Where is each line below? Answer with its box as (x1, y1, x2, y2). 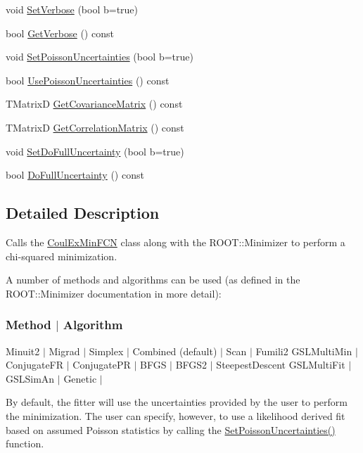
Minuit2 (6, 343, 40, 358)
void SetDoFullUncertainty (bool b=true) (6, 143, 184, 158)
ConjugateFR (6, 357, 64, 372)
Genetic (63, 371, 97, 385)
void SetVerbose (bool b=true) (6, 2, 139, 16)
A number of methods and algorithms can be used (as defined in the (6, 272, 300, 287)
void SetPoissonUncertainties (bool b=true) (6, 49, 193, 64)
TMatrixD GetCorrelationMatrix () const (6, 120, 184, 134)
